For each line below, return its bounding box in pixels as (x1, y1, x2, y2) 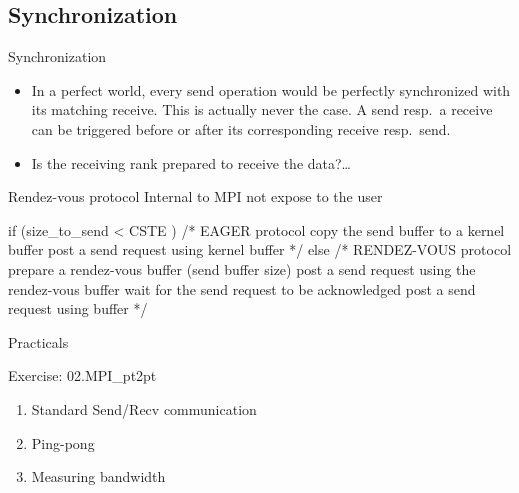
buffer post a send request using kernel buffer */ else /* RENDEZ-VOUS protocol (8, 239, 512, 260)
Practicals (8, 331, 69, 352)
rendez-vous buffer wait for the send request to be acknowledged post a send (8, 278, 476, 299)
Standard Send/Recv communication (31, 398, 257, 419)
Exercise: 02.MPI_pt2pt (8, 365, 157, 386)
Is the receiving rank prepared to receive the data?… (31, 152, 351, 173)
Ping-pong (31, 432, 95, 453)
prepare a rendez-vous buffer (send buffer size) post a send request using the (8, 258, 476, 279)
